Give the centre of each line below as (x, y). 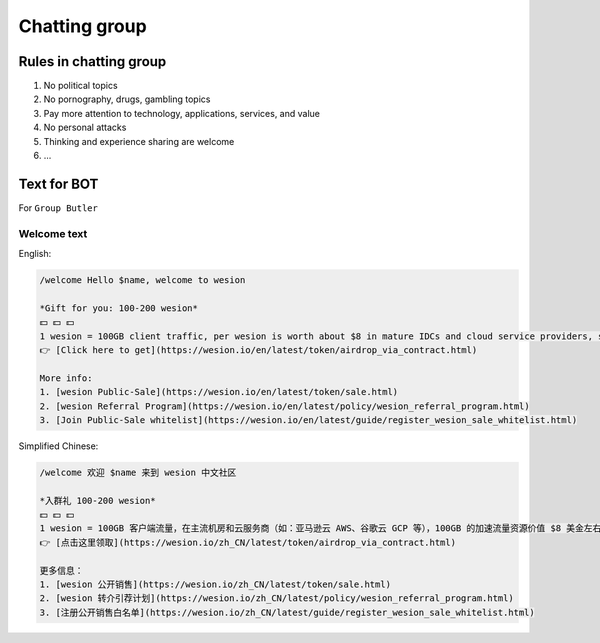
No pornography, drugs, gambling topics (127, 99)
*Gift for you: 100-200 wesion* (119, 308)
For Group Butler (58, 207)
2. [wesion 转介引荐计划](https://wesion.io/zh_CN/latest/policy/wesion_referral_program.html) (276, 598)
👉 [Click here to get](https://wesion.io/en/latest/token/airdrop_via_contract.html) (258, 350)
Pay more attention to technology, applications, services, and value (181, 113)
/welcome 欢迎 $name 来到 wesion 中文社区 (138, 472)
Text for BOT (58, 183)
